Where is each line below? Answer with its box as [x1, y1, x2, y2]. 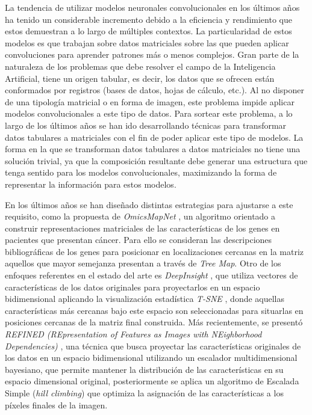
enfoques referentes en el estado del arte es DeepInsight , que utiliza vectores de [5, 269, 298, 281]
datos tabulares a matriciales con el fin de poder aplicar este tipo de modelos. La [5, 131, 304, 143]
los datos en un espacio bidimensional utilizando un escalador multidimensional [5, 351, 298, 364]
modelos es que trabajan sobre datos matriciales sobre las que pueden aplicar [5, 36, 289, 49]
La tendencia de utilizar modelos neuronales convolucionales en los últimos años [5, 1, 300, 13]
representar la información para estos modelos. [5, 177, 176, 190]
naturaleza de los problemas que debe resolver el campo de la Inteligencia [5, 60, 276, 72]
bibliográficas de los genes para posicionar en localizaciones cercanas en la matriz [5, 245, 304, 257]
